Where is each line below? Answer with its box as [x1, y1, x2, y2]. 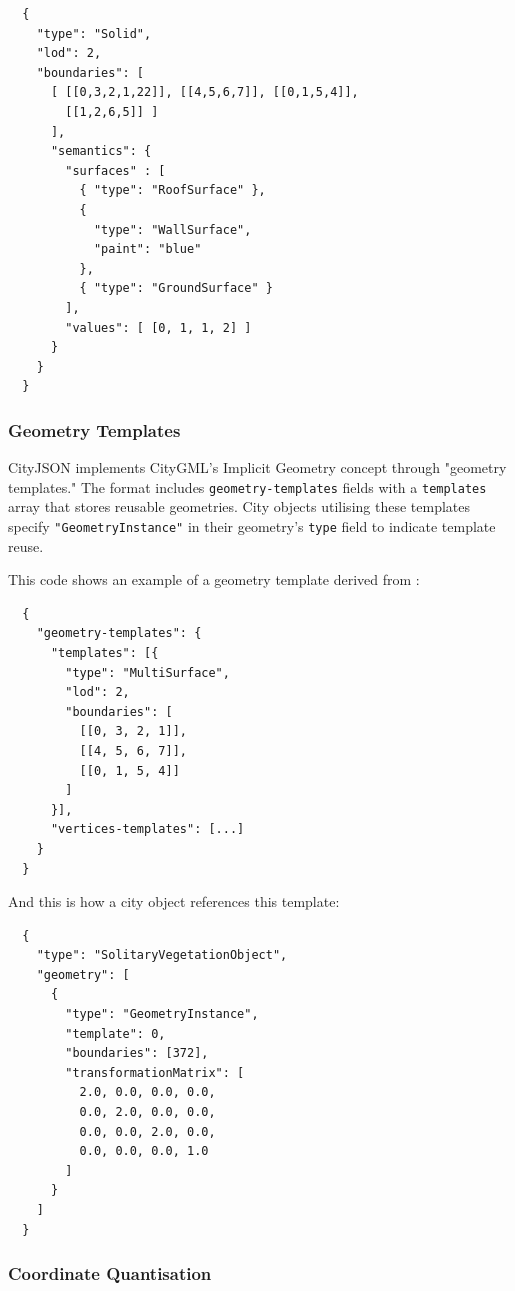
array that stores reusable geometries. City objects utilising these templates [8, 496, 470, 517]
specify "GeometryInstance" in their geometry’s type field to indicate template [8, 515, 496, 536]
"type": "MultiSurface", [65, 665, 230, 680]
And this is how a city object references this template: [8, 891, 340, 912]
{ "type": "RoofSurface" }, [79, 183, 266, 198]
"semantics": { [50, 144, 152, 159]
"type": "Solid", [36, 26, 152, 41]
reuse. [8, 535, 44, 556]
